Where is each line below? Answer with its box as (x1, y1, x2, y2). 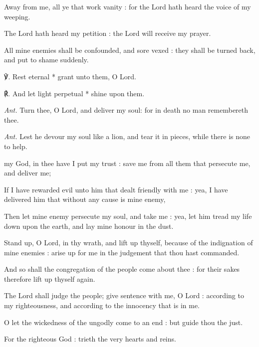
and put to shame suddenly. (4, 54, 89, 65)
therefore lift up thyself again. (4, 273, 95, 284)
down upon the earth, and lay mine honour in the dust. (4, 220, 174, 231)
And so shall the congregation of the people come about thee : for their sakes (4, 264, 240, 274)
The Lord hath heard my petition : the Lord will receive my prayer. (4, 28, 211, 38)
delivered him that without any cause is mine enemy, (4, 194, 166, 204)
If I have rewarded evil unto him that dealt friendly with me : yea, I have (4, 184, 228, 194)
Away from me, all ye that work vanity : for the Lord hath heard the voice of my (4, 1, 251, 11)
